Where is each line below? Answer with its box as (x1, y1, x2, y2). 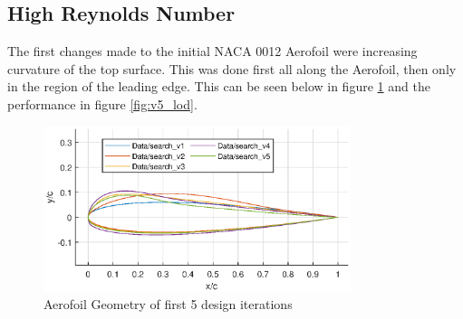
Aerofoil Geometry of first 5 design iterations (43, 295, 293, 314)
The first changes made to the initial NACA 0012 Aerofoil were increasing (7, 42, 418, 61)
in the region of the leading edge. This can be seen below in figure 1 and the (7, 77, 430, 96)
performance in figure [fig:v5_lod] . (7, 94, 198, 113)
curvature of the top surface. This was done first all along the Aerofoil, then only (7, 59, 457, 78)
